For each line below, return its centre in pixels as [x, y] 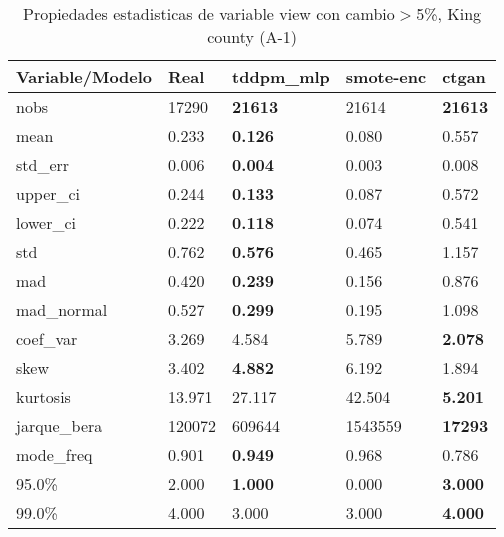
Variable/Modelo [84, 76]
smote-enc [386, 76]
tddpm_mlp [281, 76]
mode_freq [54, 454]
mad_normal [62, 309]
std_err [43, 164]
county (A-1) [252, 36]
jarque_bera [59, 425]
